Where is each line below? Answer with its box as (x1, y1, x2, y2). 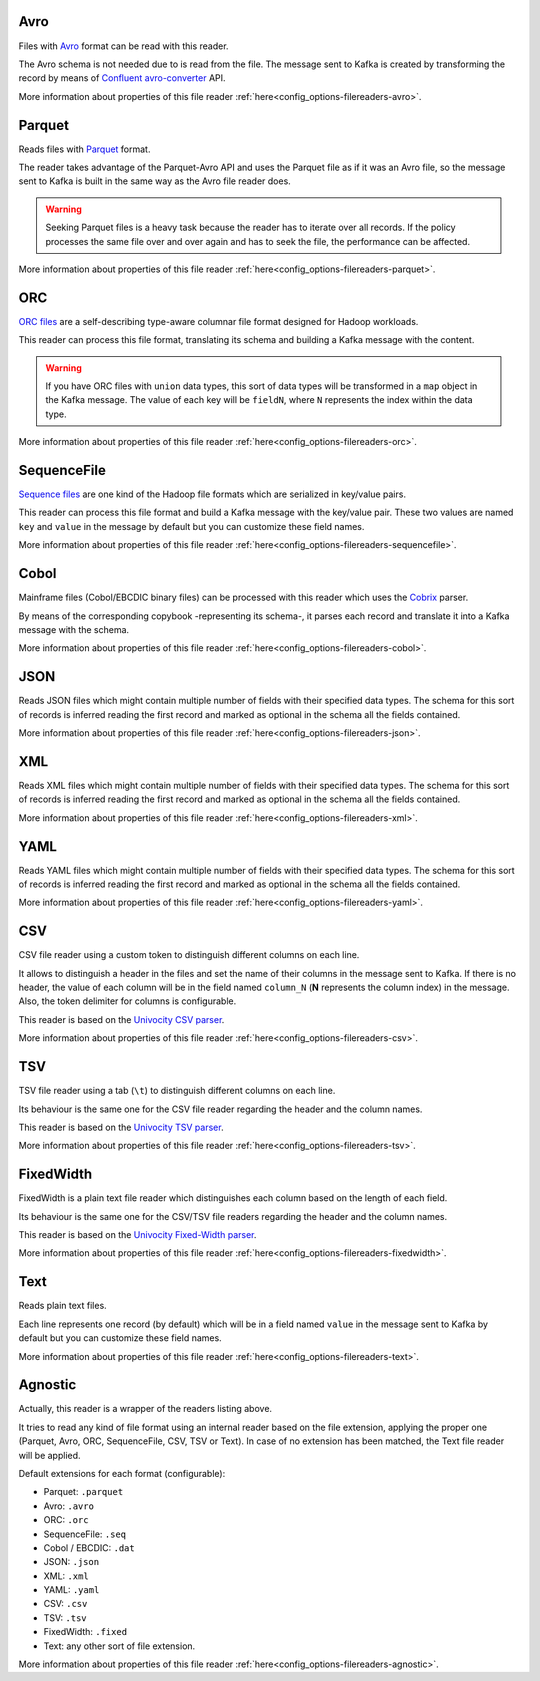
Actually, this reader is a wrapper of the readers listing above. (18, 1403, 273, 1415)
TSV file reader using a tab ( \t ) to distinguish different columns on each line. (18, 1085, 336, 1097)
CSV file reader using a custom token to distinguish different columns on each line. (18, 949, 360, 961)
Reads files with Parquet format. (18, 143, 151, 155)
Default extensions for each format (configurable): (18, 1467, 226, 1479)
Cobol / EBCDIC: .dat (43, 1541, 135, 1554)
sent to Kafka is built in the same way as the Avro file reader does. (18, 175, 292, 187)
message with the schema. (18, 623, 130, 635)
